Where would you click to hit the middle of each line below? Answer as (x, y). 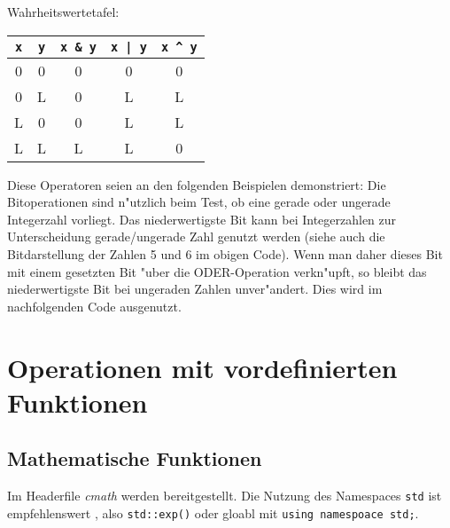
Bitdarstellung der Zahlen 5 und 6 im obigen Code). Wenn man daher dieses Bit (225, 253)
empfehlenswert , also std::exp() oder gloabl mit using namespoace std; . (213, 512)
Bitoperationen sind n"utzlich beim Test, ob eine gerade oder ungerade (199, 202)
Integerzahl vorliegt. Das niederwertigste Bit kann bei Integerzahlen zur (202, 219)
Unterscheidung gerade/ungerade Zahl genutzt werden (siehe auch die (196, 236)
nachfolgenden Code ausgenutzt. (94, 306)
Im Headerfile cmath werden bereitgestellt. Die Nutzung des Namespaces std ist (225, 496)
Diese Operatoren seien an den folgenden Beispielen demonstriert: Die (197, 184)
